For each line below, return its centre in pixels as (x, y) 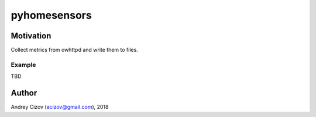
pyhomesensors (51, 15)
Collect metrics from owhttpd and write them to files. (75, 50)
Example (23, 65)
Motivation (31, 36)
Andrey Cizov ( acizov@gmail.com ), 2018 (60, 107)
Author (24, 93)
